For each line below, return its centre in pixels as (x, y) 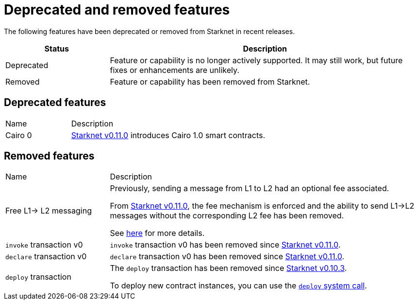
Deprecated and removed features (117, 10)
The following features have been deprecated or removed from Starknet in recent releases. (150, 31)
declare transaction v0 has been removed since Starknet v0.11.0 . (227, 257)
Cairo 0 (19, 135)
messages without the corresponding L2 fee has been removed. (227, 216)
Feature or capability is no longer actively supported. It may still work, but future (256, 60)
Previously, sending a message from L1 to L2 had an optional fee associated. (250, 188)
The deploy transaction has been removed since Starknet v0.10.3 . (228, 268)
